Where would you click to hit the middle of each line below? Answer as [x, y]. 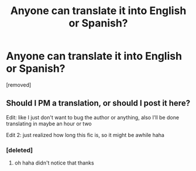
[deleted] [20, 150]
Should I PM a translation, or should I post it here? [98, 103]
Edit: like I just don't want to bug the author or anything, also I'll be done [93, 117]
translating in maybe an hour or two [49, 124]
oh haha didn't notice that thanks [54, 163]
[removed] [19, 85]
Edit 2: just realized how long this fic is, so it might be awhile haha [85, 135]
